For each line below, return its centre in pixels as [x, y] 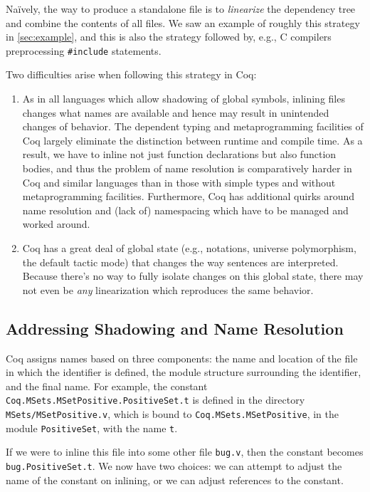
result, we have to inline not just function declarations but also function [179, 154]
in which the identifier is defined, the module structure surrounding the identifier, [184, 372]
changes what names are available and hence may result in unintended [176, 112]
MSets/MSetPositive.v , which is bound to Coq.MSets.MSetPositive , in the [173, 413]
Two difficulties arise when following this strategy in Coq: [131, 74]
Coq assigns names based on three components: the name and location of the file [182, 358]
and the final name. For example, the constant [107, 386]
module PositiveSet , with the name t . [92, 428]
